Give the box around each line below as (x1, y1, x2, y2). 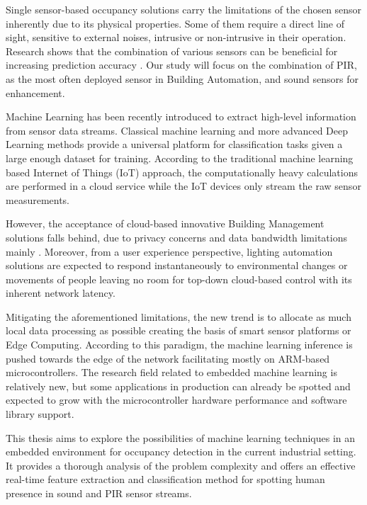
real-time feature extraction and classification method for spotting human (6, 472, 325, 487)
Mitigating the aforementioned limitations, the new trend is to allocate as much (6, 309, 351, 324)
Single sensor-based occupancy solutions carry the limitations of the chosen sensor (6, 2, 362, 16)
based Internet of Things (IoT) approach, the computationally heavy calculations (6, 164, 358, 179)
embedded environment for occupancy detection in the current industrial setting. (6, 444, 356, 459)
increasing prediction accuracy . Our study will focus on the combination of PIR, (6, 57, 357, 72)
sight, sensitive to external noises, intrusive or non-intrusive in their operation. (6, 30, 346, 45)
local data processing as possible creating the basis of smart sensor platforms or (6, 323, 351, 338)
